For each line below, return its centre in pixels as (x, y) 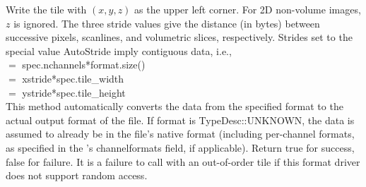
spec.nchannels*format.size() (84, 65)
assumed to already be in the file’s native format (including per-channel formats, (180, 134)
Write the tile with (46, 9)
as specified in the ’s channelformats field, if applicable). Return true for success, (180, 147)
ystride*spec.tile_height (74, 92)
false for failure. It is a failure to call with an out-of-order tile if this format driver (183, 161)
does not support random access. (77, 175)
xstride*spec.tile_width (73, 78)
